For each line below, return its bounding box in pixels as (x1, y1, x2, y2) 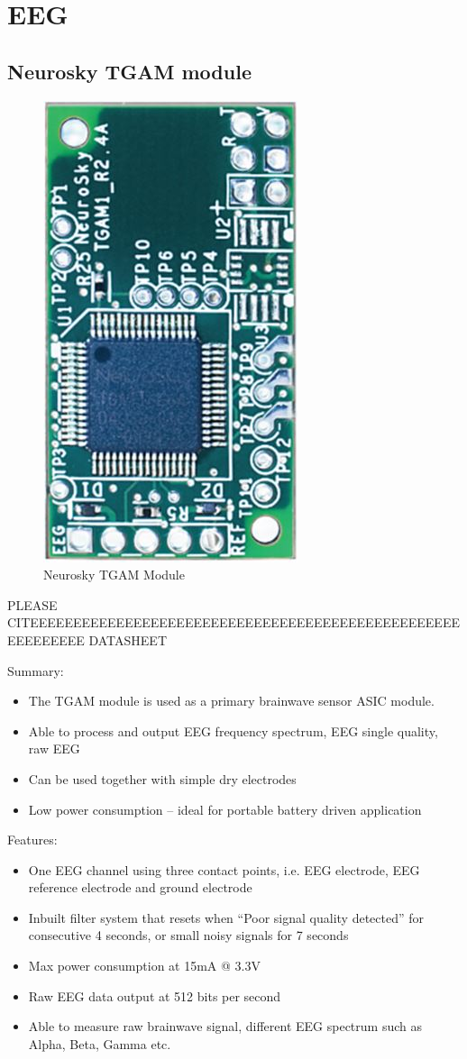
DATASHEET (88, 630, 168, 649)
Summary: (7, 661, 64, 680)
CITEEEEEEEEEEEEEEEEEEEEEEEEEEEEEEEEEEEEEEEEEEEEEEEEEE (7, 613, 460, 632)
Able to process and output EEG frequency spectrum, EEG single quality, (28, 721, 438, 740)
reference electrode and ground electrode (28, 878, 252, 897)
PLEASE (7, 595, 58, 614)
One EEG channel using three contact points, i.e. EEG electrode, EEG (28, 860, 420, 879)
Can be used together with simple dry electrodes (28, 769, 297, 788)
